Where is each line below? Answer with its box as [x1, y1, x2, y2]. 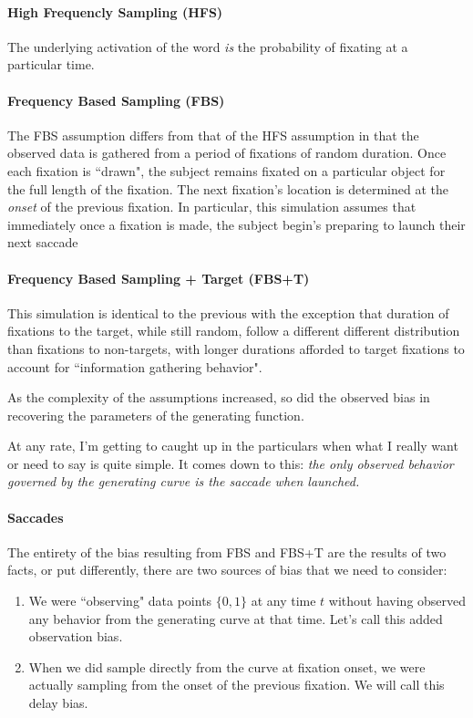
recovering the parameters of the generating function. [7, 405, 304, 424]
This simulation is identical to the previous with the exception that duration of [7, 303, 449, 322]
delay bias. [28, 693, 88, 713]
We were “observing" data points [28, 591, 212, 610]
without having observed [328, 591, 467, 610]
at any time [251, 591, 316, 610]
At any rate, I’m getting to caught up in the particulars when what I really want [7, 436, 458, 455]
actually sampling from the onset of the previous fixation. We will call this [28, 675, 445, 694]
